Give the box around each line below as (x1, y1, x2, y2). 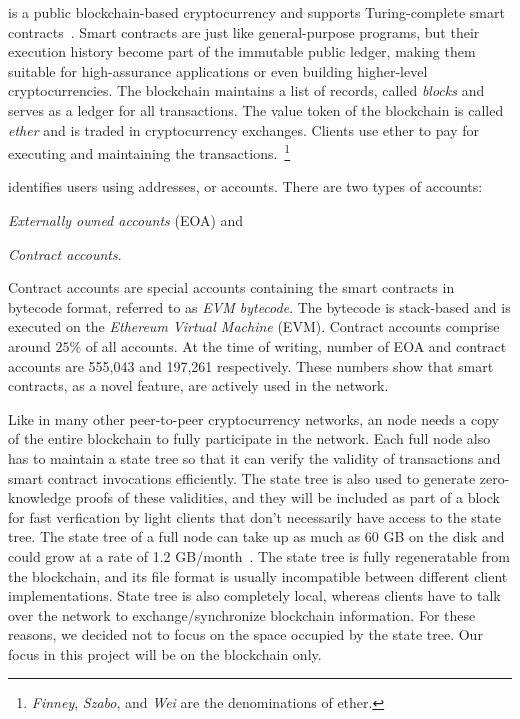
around (8, 335, 51, 356)
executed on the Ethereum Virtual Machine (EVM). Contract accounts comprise (8, 316, 500, 337)
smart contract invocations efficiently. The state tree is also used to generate (8, 467, 476, 488)
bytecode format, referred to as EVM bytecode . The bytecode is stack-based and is (8, 296, 511, 317)
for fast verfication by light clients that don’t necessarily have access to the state (8, 506, 501, 527)
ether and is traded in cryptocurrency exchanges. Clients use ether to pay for (8, 119, 479, 140)
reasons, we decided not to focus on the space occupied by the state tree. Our (8, 624, 483, 645)
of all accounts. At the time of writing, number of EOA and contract (85, 335, 507, 356)
